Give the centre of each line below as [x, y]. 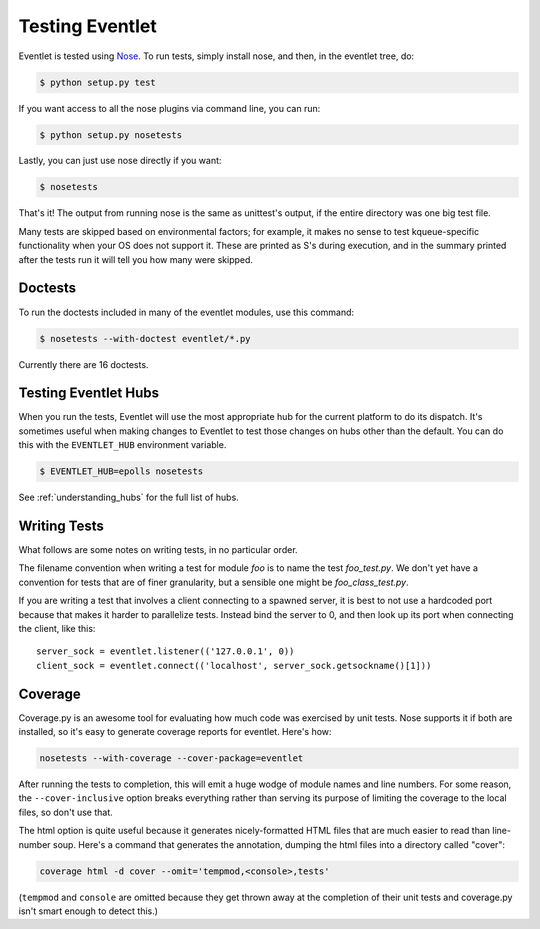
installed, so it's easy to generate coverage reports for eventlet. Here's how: [175, 732]
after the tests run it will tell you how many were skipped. [136, 259]
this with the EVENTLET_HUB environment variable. [122, 445]
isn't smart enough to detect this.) [88, 911]
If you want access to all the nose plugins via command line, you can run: [169, 108]
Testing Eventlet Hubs [89, 393]
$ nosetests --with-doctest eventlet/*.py [145, 338]
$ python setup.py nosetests [111, 134]
